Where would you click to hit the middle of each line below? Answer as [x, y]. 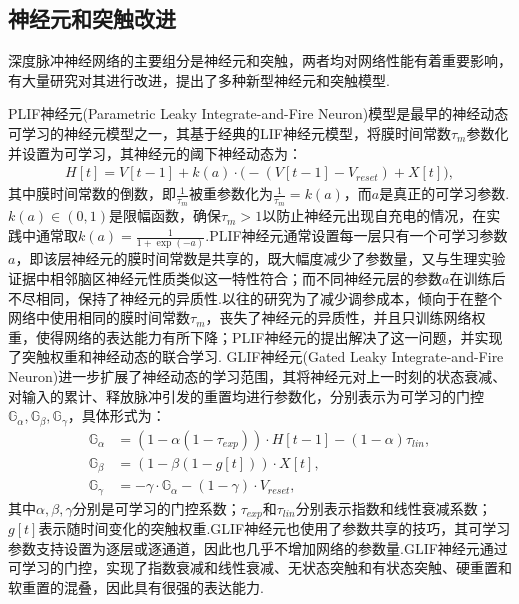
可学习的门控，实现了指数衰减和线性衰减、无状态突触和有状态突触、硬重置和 [260, 567]
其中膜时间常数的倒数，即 [92, 193]
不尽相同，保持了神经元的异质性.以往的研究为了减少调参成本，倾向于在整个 [255, 297]
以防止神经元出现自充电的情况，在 [374, 215]
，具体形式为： [116, 415]
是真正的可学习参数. [444, 193]
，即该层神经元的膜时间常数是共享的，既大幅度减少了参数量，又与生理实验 [260, 258]
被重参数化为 [230, 193]
